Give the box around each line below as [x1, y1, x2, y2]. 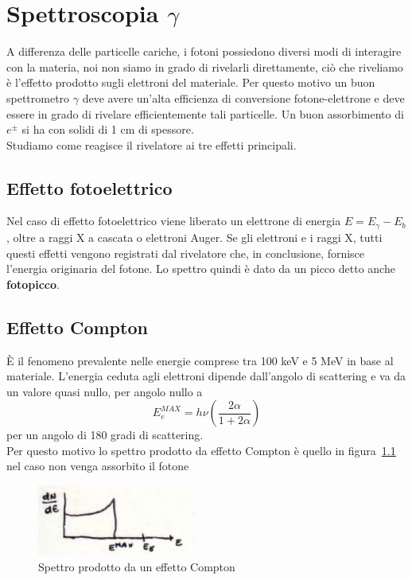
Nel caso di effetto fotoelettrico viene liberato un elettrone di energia [6, 212, 341, 229]
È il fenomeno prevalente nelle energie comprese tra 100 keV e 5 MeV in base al [6, 352, 394, 368]
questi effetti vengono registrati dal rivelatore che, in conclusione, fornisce [6, 244, 365, 261]
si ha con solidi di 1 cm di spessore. [21, 121, 194, 138]
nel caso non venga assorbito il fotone [6, 457, 189, 474]
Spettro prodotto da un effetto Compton [38, 558, 235, 574]
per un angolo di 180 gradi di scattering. [6, 426, 204, 443]
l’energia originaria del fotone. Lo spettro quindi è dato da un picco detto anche [6, 260, 395, 277]
